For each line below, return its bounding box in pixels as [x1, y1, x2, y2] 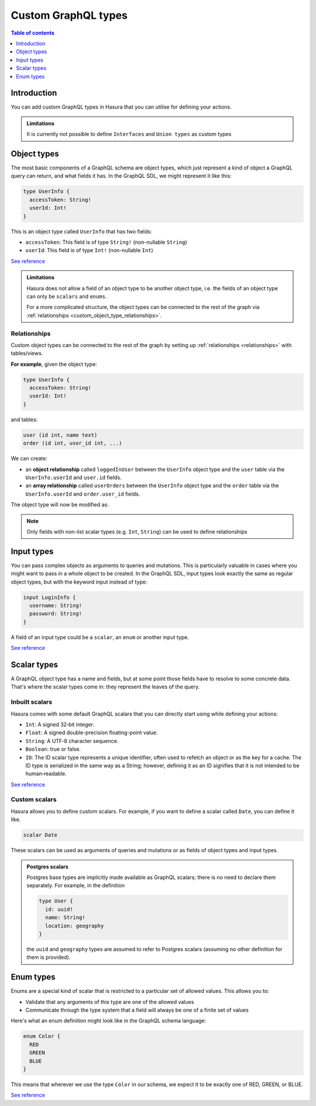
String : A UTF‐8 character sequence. [25, 737, 119, 744]
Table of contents [11, 29, 55, 36]
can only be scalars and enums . [26, 293, 107, 300]
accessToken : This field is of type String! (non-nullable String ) [25, 239, 187, 246]
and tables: [11, 416, 38, 423]
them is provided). [26, 954, 71, 961]
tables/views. [11, 350, 43, 357]
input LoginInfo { [23, 594, 76, 601]
